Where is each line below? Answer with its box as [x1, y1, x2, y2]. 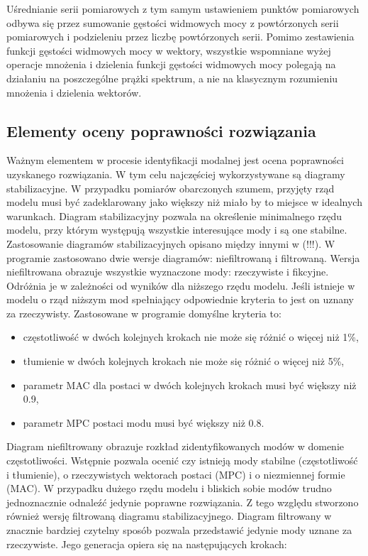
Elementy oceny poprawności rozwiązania [6, 119, 316, 141]
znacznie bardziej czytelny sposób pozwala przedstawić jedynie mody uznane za [6, 523, 352, 538]
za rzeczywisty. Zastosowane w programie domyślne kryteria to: [6, 305, 281, 320]
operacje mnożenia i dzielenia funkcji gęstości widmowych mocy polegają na [6, 57, 336, 72]
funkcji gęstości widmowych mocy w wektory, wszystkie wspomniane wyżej [6, 43, 331, 58]
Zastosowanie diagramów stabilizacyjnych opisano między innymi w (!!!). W [6, 236, 335, 251]
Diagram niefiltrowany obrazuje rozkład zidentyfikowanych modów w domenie [6, 439, 344, 454]
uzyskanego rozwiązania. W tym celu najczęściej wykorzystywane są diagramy [6, 166, 345, 181]
